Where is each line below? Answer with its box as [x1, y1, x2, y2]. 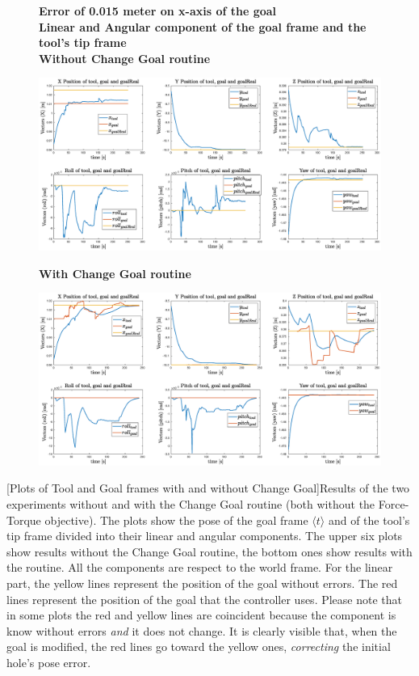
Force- [378, 496, 409, 513]
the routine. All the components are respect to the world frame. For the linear [6, 559, 393, 576]
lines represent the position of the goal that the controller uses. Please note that [6, 590, 403, 607]
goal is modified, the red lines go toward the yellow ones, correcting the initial [6, 638, 391, 655]
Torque [6, 511, 41, 528]
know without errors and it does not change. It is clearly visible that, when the [6, 622, 397, 639]
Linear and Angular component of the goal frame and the [39, 18, 367, 35]
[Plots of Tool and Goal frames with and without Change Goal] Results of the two [6, 480, 410, 496]
